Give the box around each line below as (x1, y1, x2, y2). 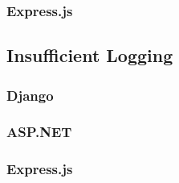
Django (6, 85, 54, 105)
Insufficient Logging (6, 43, 173, 68)
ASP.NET (6, 122, 72, 142)
